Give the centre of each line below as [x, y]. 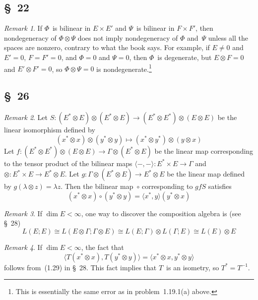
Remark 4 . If [23, 247]
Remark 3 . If [23, 213]
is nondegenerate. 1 [124, 68]
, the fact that [102, 247]
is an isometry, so [193, 267]
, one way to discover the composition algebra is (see [161, 213]
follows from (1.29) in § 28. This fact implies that [80, 267]
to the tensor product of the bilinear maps [68, 163]
